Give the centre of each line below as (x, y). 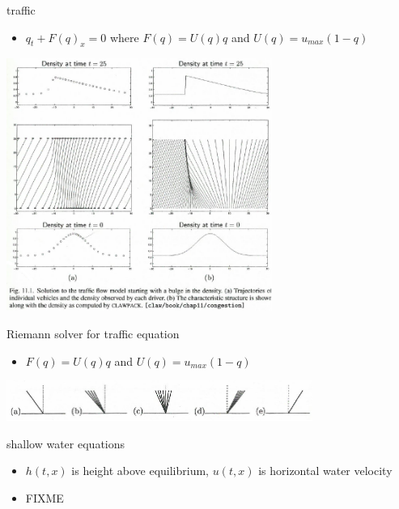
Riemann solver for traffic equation (93, 333)
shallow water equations (66, 443)
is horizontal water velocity (325, 471)
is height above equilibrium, (140, 471)
